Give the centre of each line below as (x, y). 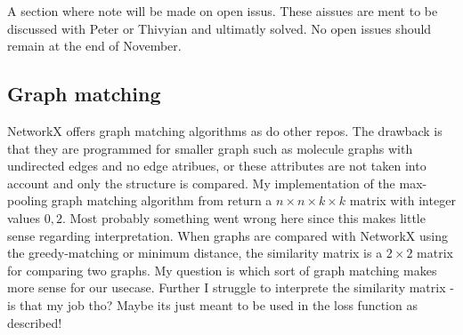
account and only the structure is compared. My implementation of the (201, 183)
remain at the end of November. (94, 46)
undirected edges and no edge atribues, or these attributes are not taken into (217, 166)
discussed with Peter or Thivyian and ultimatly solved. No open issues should (219, 28)
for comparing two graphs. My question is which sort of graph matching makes (222, 270)
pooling (28, 200)
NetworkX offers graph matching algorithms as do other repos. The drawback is (225, 130)
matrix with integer (402, 200)
